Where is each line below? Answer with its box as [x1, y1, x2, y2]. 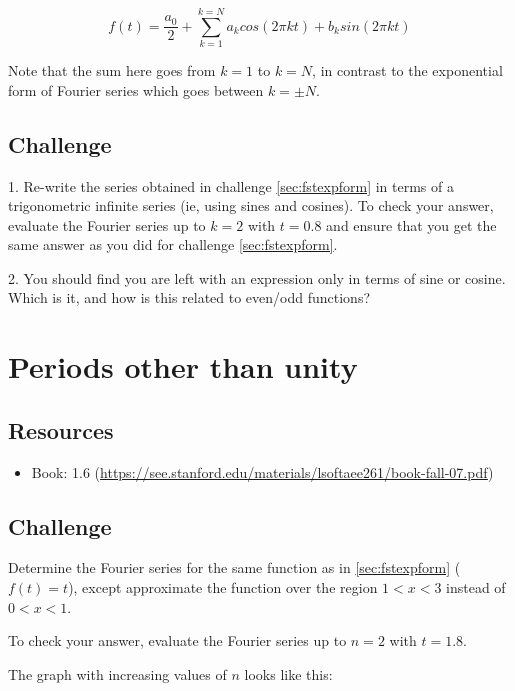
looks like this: [244, 663, 333, 684]
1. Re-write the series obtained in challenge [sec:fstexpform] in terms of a [8, 175, 454, 196]
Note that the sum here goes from [8, 60, 216, 81]
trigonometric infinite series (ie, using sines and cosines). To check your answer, [8, 195, 494, 216]
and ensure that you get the [326, 214, 497, 235]
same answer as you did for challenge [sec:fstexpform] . [8, 234, 338, 255]
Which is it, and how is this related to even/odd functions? [8, 287, 371, 308]
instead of [446, 577, 506, 598]
